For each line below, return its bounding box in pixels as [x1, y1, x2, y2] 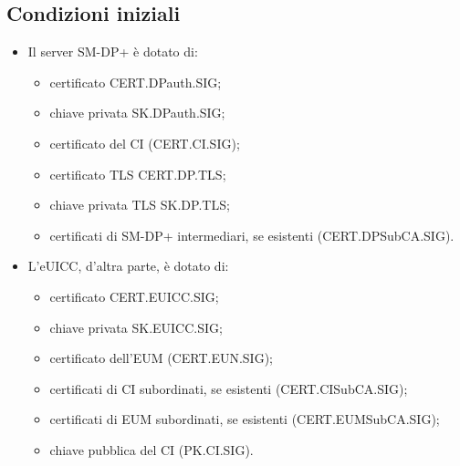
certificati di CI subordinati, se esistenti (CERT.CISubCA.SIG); [49, 378, 408, 398]
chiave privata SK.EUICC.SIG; [49, 317, 223, 337]
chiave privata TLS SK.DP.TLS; [49, 195, 230, 214]
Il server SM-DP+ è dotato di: [27, 42, 198, 61]
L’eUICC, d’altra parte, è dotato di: [27, 256, 229, 275]
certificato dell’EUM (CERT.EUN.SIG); [49, 348, 273, 368]
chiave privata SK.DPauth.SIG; [49, 103, 225, 122]
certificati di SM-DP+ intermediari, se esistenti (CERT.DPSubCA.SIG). [49, 225, 455, 244]
